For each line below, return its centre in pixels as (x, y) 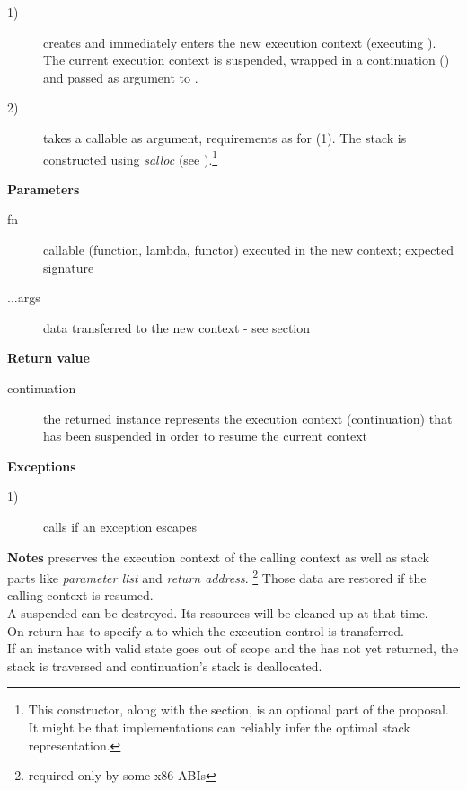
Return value (48, 358)
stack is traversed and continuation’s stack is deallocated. (165, 665)
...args (24, 297)
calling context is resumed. (80, 595)
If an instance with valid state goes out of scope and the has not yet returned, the (233, 648)
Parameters (44, 189)
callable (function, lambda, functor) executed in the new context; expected (249, 249)
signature (69, 267)
